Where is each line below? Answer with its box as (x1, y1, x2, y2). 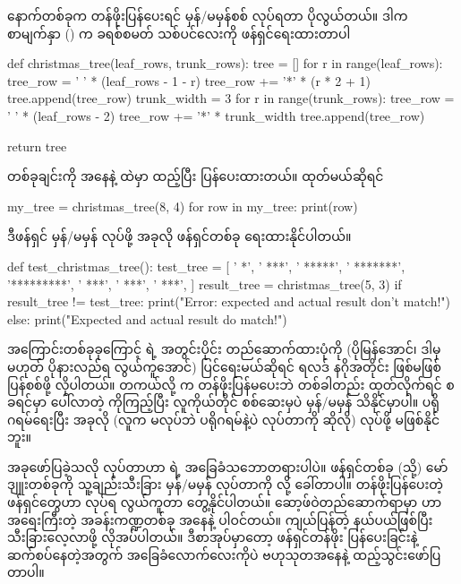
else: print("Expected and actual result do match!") (7, 309, 287, 328)
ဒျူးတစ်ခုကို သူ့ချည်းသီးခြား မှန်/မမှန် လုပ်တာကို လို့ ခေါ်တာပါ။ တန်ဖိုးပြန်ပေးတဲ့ (7, 475, 444, 494)
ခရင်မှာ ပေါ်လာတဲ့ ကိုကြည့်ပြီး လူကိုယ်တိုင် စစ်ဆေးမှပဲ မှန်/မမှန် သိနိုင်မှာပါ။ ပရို (7, 392, 440, 411)
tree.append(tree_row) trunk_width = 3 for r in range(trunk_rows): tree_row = (7, 89, 455, 107)
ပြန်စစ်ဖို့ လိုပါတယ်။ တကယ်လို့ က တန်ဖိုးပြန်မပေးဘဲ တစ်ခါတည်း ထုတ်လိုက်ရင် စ (7, 374, 455, 393)
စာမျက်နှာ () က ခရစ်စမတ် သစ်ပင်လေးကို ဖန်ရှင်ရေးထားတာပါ (7, 23, 351, 42)
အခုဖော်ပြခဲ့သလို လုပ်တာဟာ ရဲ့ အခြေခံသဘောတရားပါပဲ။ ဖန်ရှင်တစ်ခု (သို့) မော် (7, 457, 448, 476)
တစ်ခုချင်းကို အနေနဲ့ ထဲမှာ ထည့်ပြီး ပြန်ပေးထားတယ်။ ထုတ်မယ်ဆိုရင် (7, 167, 384, 185)
